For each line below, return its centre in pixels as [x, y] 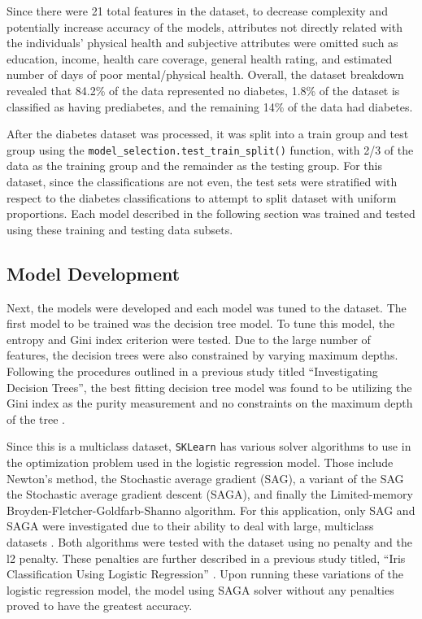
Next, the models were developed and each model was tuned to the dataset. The [207, 307]
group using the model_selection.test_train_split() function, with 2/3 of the [210, 149]
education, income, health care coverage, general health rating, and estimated [200, 58]
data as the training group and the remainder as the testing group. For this [194, 166]
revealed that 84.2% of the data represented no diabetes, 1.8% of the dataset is [203, 90]
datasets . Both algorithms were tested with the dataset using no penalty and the [209, 541]
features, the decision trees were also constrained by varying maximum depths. [202, 355]
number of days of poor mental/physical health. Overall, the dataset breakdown [205, 74]
